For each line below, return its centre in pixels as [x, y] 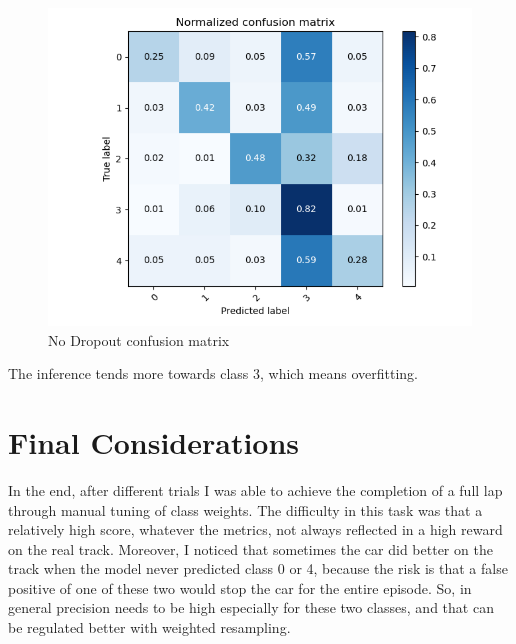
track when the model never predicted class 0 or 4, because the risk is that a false [258, 568]
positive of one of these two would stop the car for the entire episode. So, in [240, 587]
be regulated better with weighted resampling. [149, 627]
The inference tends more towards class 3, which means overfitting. [213, 373]
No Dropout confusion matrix [139, 339]
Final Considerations [154, 441]
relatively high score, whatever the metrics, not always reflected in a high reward [255, 529]
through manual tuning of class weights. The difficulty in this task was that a [245, 509]
